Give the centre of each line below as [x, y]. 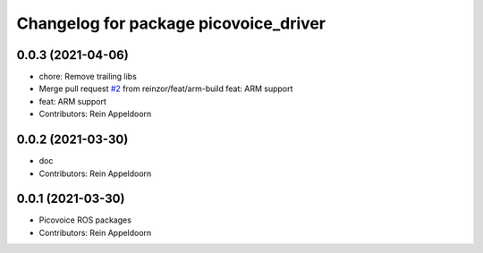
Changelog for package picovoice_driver [171, 23]
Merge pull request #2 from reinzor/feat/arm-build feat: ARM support [166, 89]
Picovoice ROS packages [85, 220]
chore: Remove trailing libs [88, 77]
